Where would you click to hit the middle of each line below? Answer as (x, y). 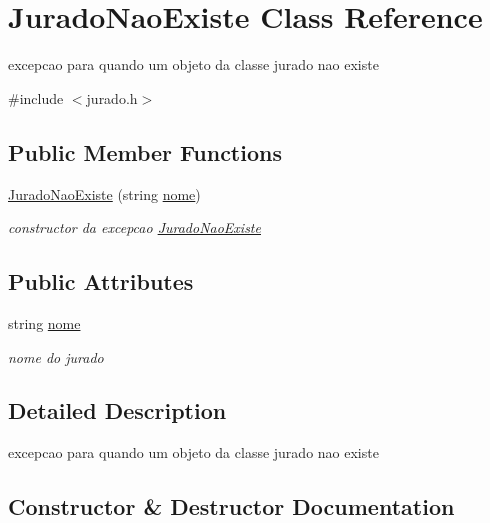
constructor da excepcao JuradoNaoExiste (134, 227)
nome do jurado (56, 356)
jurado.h (112, 97)
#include (36, 97)
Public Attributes (101, 281)
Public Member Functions (145, 151)
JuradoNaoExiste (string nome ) (104, 193)
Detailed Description (117, 410)
